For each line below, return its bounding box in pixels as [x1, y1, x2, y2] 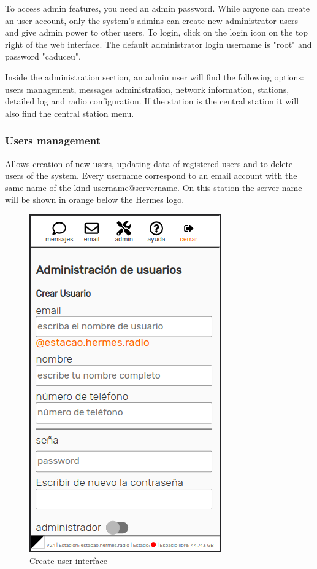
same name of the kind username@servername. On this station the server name [5, 181, 302, 194]
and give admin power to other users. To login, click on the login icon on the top [5, 26, 308, 39]
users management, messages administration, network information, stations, [5, 82, 289, 95]
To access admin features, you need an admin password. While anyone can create [5, 2, 310, 14]
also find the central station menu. [5, 106, 134, 119]
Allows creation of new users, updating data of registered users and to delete [5, 157, 293, 170]
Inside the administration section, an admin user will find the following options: [5, 70, 304, 83]
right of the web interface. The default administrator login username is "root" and [5, 37, 312, 50]
